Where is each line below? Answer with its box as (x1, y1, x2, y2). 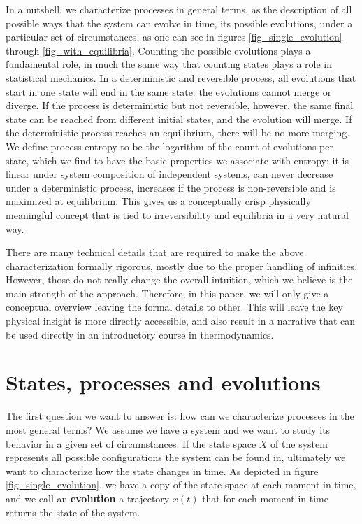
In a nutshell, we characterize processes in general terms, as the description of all (6, 2, 352, 16)
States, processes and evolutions (6, 368, 321, 397)
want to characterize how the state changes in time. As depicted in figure (6, 463, 319, 478)
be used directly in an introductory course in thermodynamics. (6, 327, 274, 341)
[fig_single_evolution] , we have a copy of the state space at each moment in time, (6, 477, 356, 492)
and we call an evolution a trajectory (6, 490, 170, 505)
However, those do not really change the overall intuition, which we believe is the (6, 272, 353, 287)
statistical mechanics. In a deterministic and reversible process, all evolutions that (6, 70, 356, 85)
